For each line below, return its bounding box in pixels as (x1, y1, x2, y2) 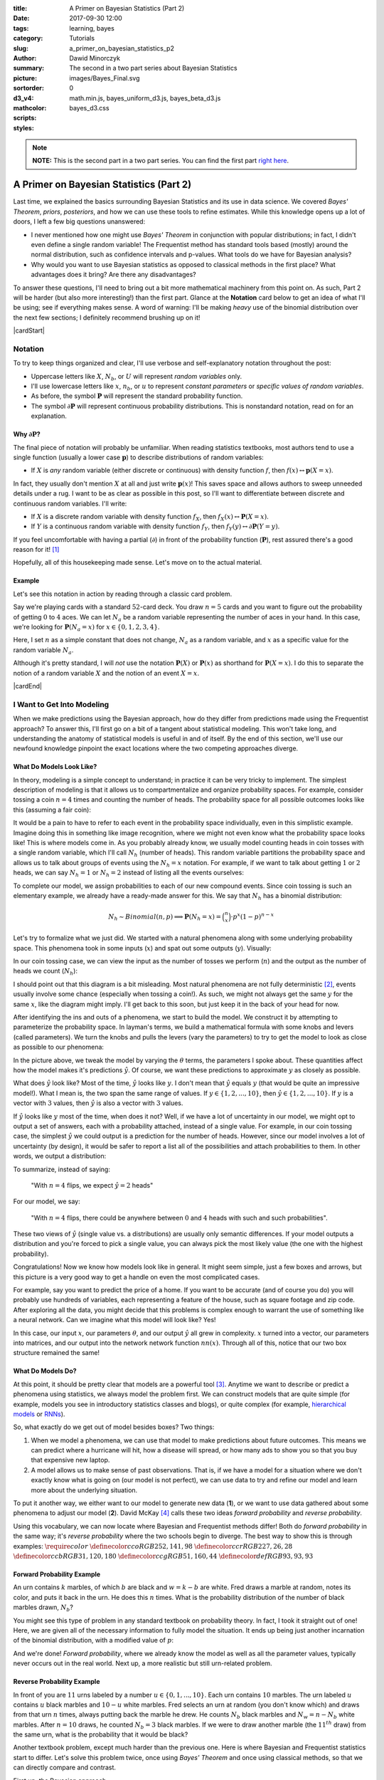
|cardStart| (13, 326, 46, 335)
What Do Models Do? (13, 1367, 78, 1376)
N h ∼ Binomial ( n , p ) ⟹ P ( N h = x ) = (107, 912, 222, 922)
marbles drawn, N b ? (13, 1603, 74, 1613)
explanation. (31, 412, 68, 420)
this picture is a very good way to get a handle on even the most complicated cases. (13, 1272, 260, 1281)
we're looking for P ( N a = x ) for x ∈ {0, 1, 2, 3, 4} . (13, 623, 160, 633)
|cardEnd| (13, 681, 43, 690)
